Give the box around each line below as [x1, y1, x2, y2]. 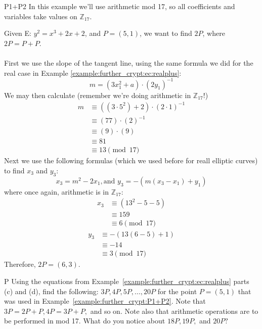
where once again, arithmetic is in [4, 186, 109, 197]
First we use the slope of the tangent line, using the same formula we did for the [4, 57, 253, 68]
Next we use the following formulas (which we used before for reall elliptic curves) [4, 155, 258, 166]
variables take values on [4, 11, 77, 21]
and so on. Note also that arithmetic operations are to [90, 305, 258, 316]
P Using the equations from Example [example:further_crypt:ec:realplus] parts [4, 275, 249, 286]
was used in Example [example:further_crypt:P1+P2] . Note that [4, 296, 206, 306]
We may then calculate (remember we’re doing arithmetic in [4, 89, 191, 100]
